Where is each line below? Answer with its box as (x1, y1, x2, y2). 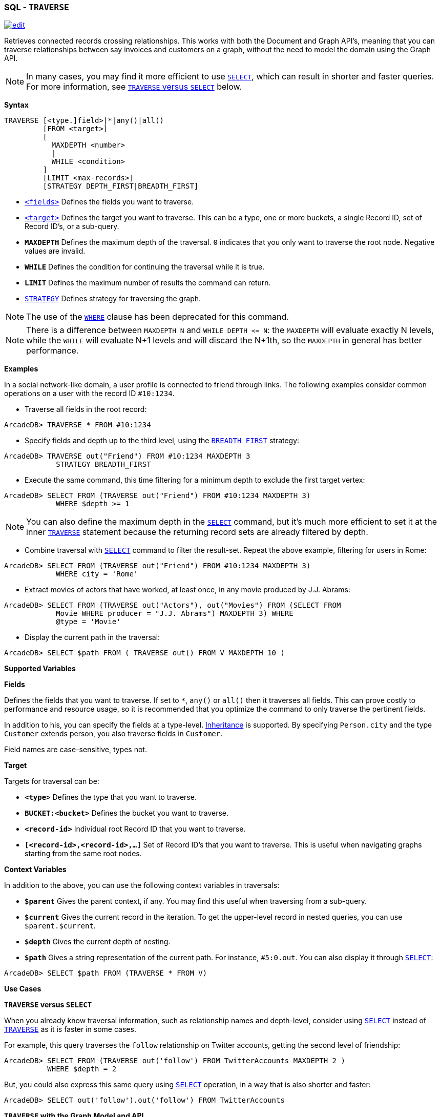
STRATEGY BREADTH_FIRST (56, 460, 151, 469)
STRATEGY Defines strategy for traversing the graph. (25, 294, 201, 303)
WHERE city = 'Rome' (56, 570, 138, 578)
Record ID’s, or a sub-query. (25, 222, 119, 231)
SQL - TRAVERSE (4, 2, 69, 12)
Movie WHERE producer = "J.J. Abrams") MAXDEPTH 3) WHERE (56, 609, 293, 618)
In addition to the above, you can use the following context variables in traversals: (4, 881, 280, 890)
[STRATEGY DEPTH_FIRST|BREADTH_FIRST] (43, 182, 199, 191)
